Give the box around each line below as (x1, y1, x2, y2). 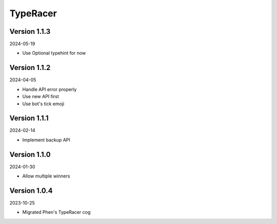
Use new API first (22, 94, 59, 100)
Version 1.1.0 (9, 150, 51, 159)
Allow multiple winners (22, 173, 70, 179)
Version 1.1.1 (9, 114, 49, 123)
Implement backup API (22, 137, 70, 143)
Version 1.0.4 (9, 186, 53, 195)
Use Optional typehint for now (22, 50, 86, 56)
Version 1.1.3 (9, 27, 51, 36)
